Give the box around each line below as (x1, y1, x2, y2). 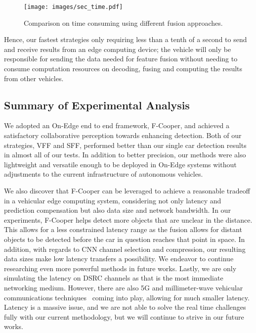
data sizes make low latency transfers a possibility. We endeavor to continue (4, 253, 234, 264)
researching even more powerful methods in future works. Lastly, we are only (4, 263, 237, 273)
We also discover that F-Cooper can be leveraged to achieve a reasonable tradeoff (4, 185, 250, 195)
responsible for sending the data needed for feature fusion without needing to (4, 53, 238, 64)
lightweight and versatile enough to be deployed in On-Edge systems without (4, 159, 237, 169)
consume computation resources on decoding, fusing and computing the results (4, 63, 243, 74)
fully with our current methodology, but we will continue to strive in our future (4, 311, 244, 322)
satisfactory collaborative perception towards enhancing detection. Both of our (4, 130, 242, 141)
